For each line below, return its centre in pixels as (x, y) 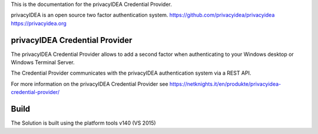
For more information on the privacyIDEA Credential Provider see (90, 84)
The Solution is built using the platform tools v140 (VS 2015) (83, 123)
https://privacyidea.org (39, 23)
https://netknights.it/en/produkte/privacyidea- (225, 84)
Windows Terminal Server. (43, 62)
